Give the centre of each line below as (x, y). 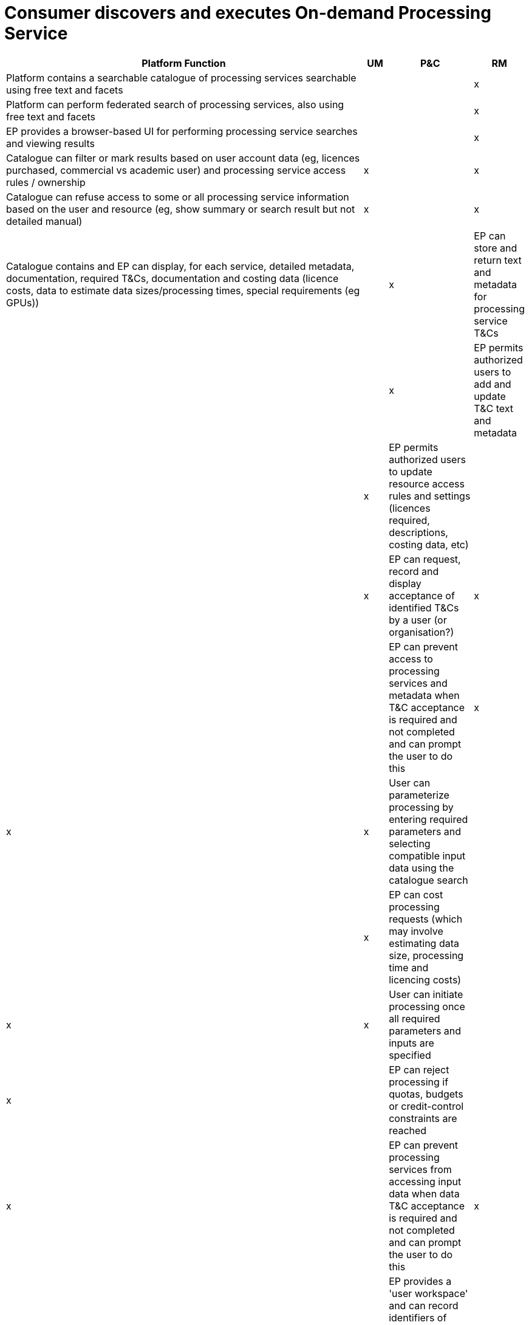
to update (411, 471)
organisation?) (421, 632)
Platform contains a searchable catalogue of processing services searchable (181, 77)
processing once (427, 1006)
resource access (427, 484)
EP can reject (419, 1069)
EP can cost (416, 894)
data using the (421, 868)
